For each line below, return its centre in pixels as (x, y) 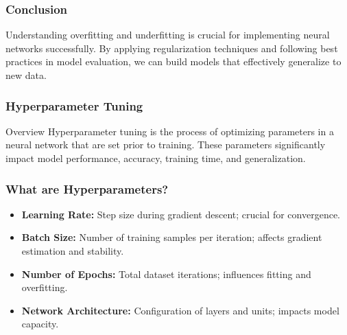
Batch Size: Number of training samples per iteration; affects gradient (172, 237)
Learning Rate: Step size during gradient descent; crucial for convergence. (181, 214)
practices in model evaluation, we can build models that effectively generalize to (173, 61)
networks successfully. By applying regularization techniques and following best (172, 48)
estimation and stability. (73, 251)
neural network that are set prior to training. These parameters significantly (166, 145)
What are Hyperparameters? (87, 188)
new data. (26, 75)
